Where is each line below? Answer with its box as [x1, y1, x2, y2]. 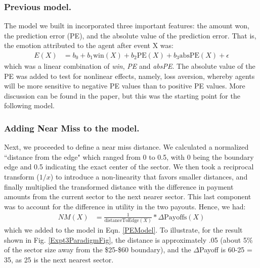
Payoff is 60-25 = [199, 244, 252, 255]
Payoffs [164, 213, 187, 221]
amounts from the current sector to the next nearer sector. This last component [4, 191, 251, 202]
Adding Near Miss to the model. [4, 121, 140, 134]
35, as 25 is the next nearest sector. [4, 254, 114, 265]
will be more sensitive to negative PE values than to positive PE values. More [4, 80, 245, 91]
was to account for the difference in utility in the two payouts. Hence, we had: [4, 201, 246, 211]
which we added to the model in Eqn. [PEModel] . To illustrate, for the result [4, 225, 243, 235]
